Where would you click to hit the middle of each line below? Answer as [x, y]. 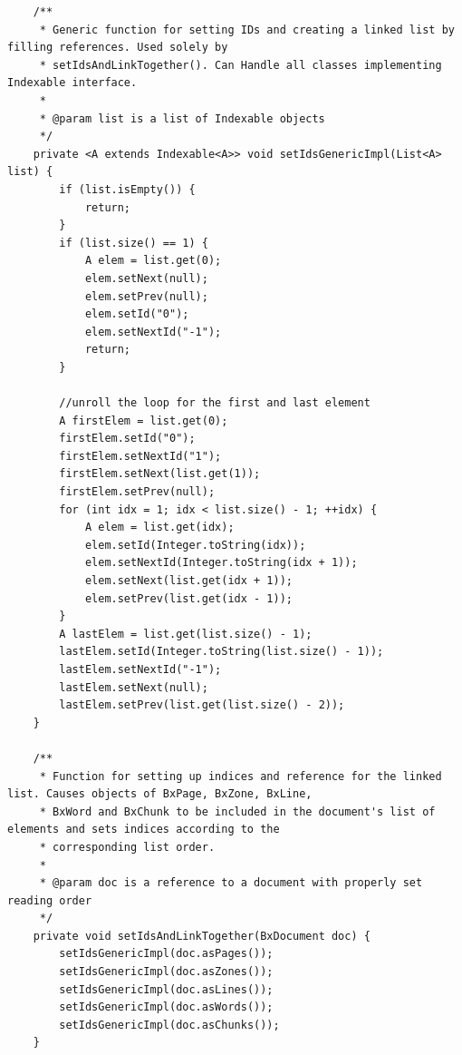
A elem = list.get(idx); [159, 527]
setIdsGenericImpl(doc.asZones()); [166, 972]
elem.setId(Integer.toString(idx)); [195, 545]
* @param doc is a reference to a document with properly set [231, 883]
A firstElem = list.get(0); [144, 420]
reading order [50, 900]
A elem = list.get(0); [153, 261]
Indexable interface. [72, 83]
